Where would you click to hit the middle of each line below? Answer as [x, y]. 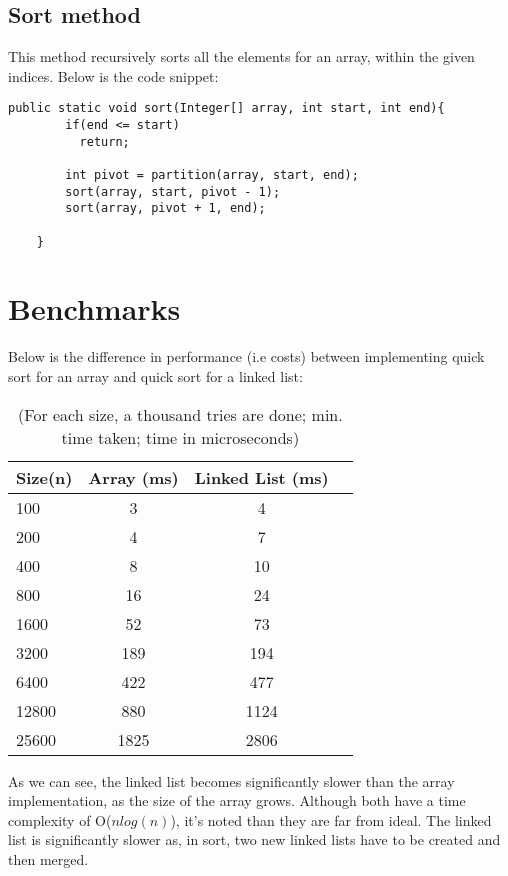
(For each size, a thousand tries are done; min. [180, 414]
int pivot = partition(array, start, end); [212, 175]
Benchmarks [94, 308]
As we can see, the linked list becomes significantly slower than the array [231, 780]
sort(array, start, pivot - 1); [173, 191]
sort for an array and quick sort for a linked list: [155, 376]
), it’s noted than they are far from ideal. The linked [331, 819]
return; [104, 141]
